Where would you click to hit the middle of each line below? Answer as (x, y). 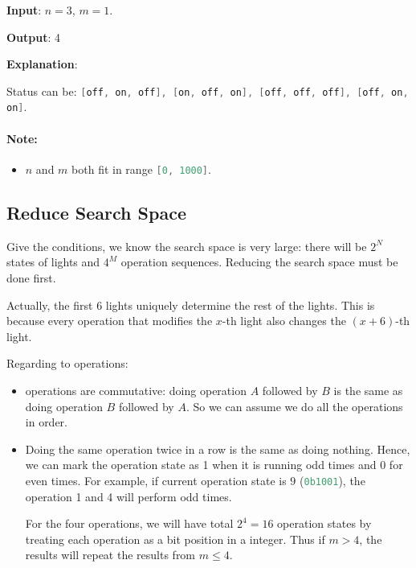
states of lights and (53, 262)
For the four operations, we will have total (129, 523)
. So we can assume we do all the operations (294, 406)
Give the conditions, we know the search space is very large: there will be (187, 246)
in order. (47, 422)
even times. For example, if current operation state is (156, 480)
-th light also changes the (284, 321)
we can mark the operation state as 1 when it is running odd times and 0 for (214, 465)
